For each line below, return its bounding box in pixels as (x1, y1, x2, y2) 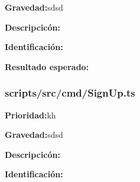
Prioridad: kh (5, 108, 56, 121)
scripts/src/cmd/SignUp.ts (5, 85, 135, 100)
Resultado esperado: (5, 60, 89, 72)
